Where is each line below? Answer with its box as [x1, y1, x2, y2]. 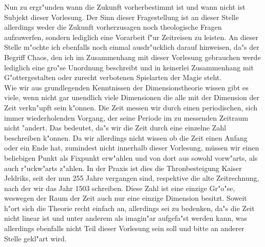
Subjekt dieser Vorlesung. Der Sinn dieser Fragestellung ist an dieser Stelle [4, 11, 239, 22]
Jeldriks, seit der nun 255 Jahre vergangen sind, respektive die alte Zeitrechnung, [4, 173, 259, 183]
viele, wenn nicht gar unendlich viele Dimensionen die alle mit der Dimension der [4, 92, 259, 103]
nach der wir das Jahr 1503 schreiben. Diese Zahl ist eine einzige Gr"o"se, [4, 182, 235, 193]
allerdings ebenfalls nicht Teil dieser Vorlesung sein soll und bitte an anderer [4, 223, 244, 234]
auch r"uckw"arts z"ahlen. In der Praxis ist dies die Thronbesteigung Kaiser [4, 162, 242, 173]
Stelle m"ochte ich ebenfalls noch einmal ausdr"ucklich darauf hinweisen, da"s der [4, 42, 259, 52]
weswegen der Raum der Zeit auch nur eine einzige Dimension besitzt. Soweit [4, 193, 247, 203]
